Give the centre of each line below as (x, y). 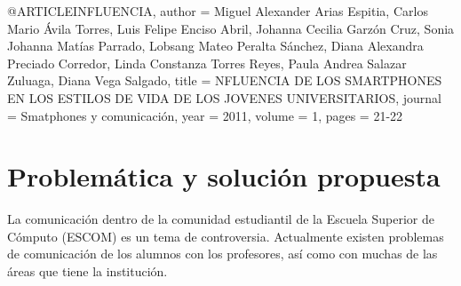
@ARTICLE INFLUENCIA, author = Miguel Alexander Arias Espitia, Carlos (218, 11)
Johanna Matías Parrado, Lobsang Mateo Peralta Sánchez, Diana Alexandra (215, 46)
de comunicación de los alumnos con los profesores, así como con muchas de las (223, 254)
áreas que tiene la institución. (87, 271)
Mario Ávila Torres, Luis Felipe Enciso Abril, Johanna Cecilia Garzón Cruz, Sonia (231, 28)
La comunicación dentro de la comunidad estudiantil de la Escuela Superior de (221, 219)
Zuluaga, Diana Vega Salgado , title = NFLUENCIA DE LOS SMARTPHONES (225, 80)
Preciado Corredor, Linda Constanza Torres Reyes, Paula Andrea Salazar (207, 63)
